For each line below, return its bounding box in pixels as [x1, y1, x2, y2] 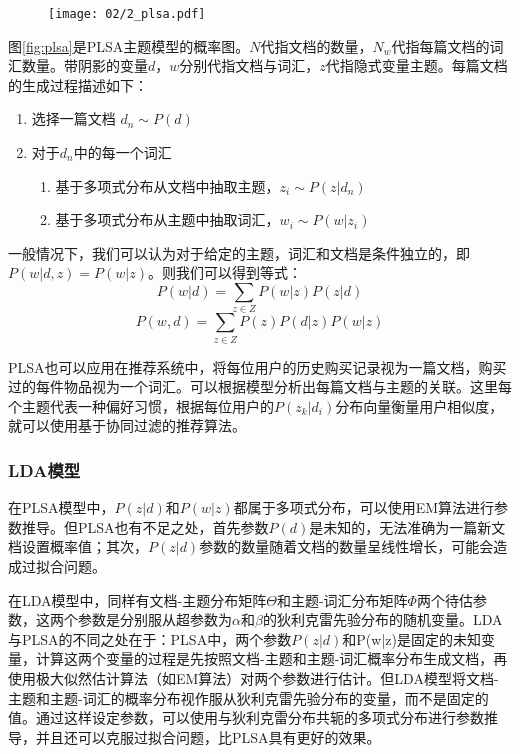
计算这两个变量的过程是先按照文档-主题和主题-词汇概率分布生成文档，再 [35, 648, 508, 669]
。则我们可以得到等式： [148, 262, 303, 283]
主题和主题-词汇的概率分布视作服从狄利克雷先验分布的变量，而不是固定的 [8, 687, 489, 708]
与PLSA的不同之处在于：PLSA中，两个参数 [8, 628, 292, 649]
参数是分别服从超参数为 [77, 609, 232, 630]
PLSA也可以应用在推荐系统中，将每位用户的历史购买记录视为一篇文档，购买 [8, 356, 507, 377]
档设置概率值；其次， [8, 536, 148, 557]
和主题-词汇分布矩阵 [276, 589, 408, 610]
